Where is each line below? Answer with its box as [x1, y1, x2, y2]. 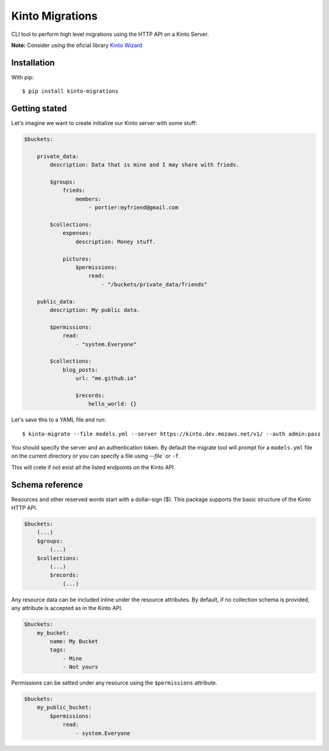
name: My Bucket [49, 638, 99, 645]
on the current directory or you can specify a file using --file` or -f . [11, 452, 180, 460]
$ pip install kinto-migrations [22, 88, 119, 95]
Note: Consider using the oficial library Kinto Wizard [11, 41, 143, 49]
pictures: [62, 255, 92, 262]
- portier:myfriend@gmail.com [88, 204, 179, 211]
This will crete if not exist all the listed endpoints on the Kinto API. [11, 464, 176, 471]
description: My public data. [49, 306, 140, 314]
